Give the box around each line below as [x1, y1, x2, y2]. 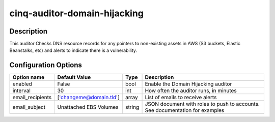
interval [12, 87, 31, 94]
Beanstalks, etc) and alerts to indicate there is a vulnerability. [9, 47, 137, 53]
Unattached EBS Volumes [57, 104, 119, 111]
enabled [12, 80, 33, 87]
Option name [12, 74, 45, 81]
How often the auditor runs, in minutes [145, 87, 237, 94]
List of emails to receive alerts [145, 94, 217, 101]
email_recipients [12, 94, 52, 101]
